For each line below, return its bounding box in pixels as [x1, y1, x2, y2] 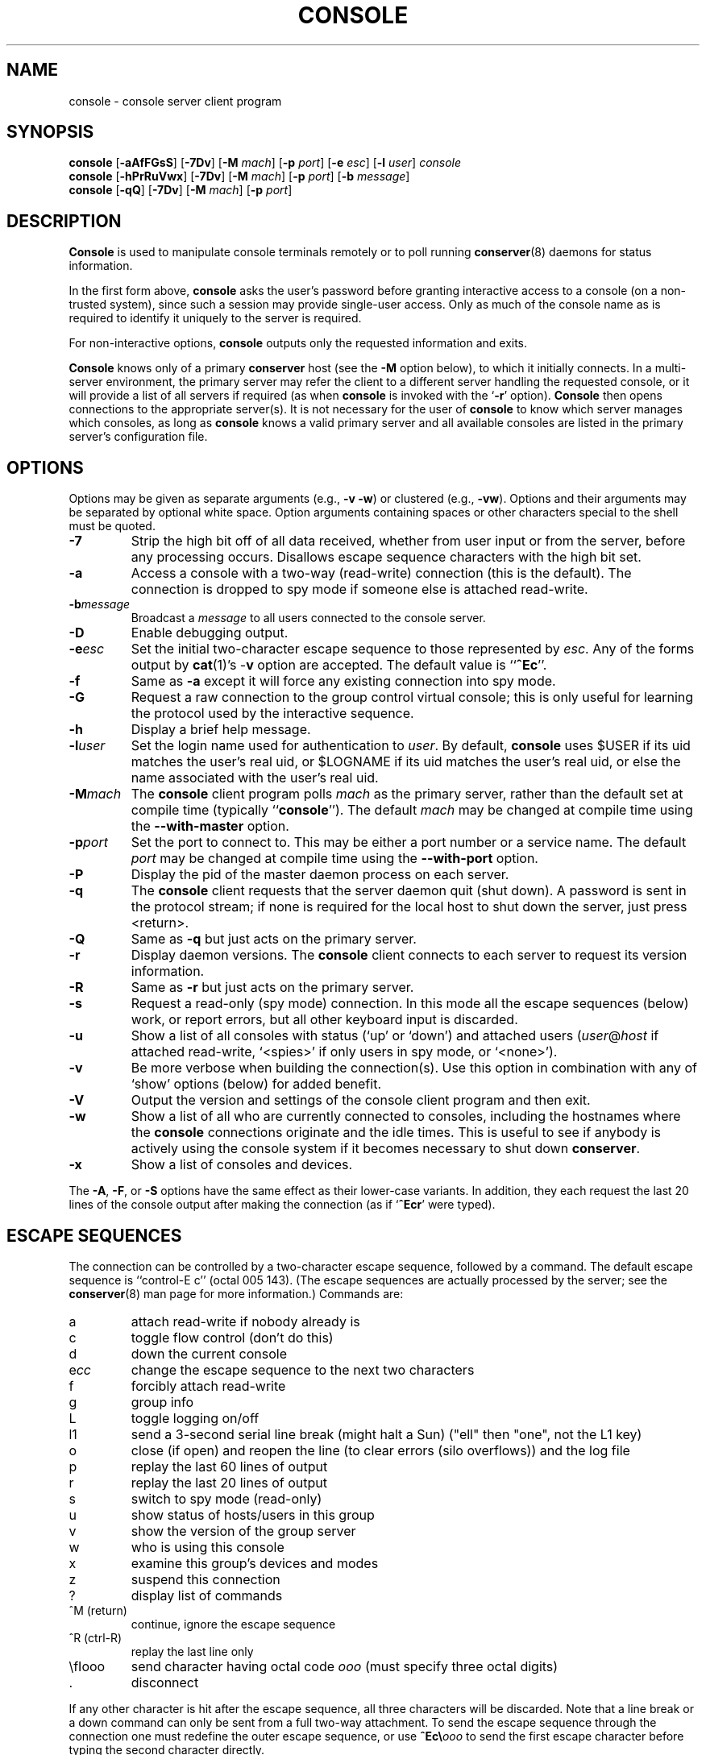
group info [131, 1393, 194, 1410]
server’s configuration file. [69, 429, 208, 444]
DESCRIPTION [6, 210, 122, 231]
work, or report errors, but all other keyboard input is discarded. [131, 1011, 518, 1028]
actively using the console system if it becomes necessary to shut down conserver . [131, 1140, 641, 1157]
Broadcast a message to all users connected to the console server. [131, 611, 486, 625]
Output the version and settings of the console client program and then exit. [131, 1092, 591, 1109]
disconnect [131, 1674, 199, 1691]
